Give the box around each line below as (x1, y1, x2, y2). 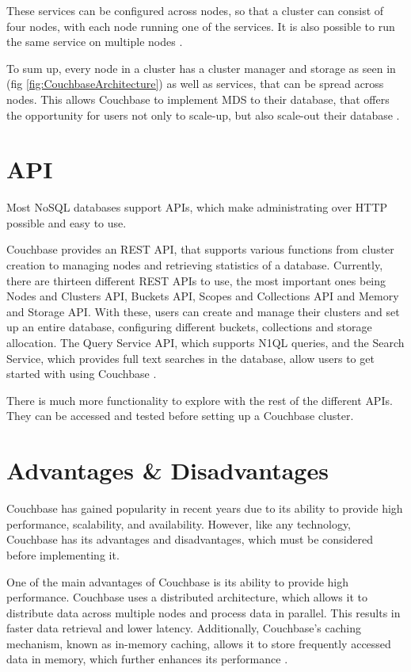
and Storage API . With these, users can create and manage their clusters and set (6, 303, 400, 319)
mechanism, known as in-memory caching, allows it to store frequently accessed (6, 635, 391, 651)
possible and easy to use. (6, 214, 127, 231)
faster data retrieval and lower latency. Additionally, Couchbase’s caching (6, 620, 362, 636)
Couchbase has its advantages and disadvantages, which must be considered (6, 531, 374, 548)
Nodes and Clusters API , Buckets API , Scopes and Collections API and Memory (6, 288, 399, 304)
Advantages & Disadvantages (6, 454, 329, 487)
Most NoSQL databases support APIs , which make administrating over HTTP (6, 199, 388, 216)
